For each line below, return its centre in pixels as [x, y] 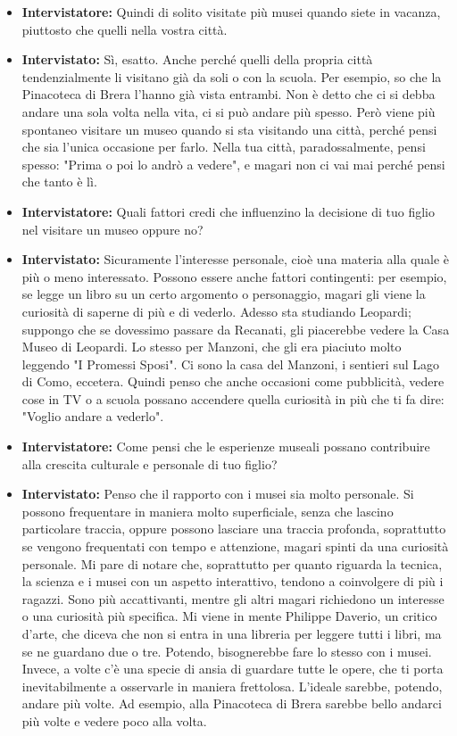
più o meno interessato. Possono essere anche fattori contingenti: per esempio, [234, 276]
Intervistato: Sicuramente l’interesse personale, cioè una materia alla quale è [236, 259]
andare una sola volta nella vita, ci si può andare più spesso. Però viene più [228, 111]
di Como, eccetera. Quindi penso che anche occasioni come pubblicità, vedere [233, 381]
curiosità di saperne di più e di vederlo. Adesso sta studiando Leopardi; [216, 311]
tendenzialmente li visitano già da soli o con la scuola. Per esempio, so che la [232, 76]
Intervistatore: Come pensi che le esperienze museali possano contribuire [226, 447]
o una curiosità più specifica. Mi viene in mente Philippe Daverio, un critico [229, 616]
